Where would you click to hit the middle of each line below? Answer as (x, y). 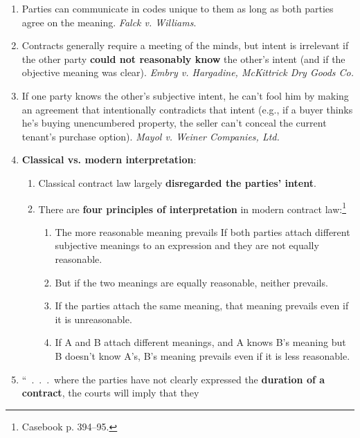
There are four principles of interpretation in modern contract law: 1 (192, 208)
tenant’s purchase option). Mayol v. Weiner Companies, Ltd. (151, 136)
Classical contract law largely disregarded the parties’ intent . (177, 182)
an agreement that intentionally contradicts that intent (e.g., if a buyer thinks (187, 109)
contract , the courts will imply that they (110, 393)
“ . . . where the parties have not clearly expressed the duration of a (173, 379)
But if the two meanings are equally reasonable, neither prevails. (191, 282)
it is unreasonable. (93, 319)
